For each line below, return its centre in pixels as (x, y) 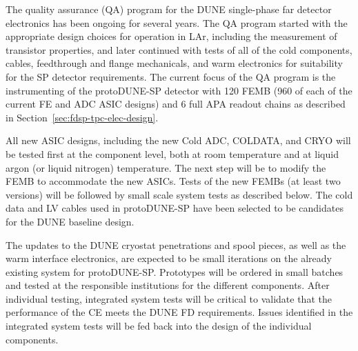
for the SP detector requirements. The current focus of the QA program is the (171, 76)
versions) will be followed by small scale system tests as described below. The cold (179, 194)
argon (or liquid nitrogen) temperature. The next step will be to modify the (166, 167)
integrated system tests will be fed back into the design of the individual (159, 326)
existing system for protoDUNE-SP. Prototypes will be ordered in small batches (175, 271)
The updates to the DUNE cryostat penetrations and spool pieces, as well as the (176, 244)
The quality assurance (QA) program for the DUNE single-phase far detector (169, 9)
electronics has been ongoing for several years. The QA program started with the (177, 22)
